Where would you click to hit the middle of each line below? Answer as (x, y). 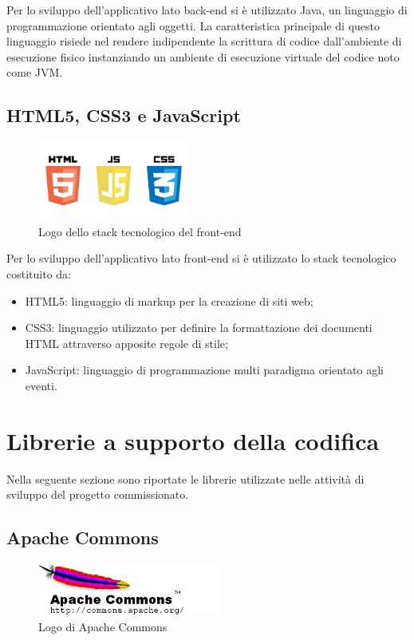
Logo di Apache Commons (103, 626)
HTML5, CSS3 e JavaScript (124, 115)
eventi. (41, 386)
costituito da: (39, 274)
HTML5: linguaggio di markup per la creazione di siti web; (169, 300)
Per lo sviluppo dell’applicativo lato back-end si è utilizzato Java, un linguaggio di (207, 10)
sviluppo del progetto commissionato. (98, 494)
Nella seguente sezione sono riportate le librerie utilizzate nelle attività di (185, 478)
